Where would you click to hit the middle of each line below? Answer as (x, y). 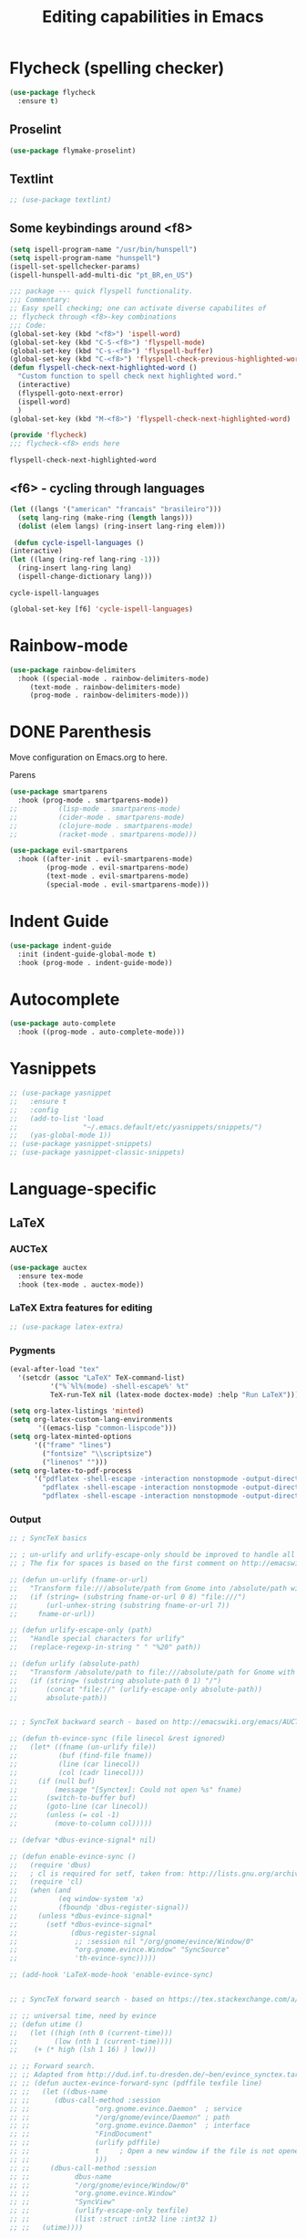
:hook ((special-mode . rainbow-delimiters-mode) (113, 678)
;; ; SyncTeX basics (49, 1539)
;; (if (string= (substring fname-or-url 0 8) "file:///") (128, 1597)
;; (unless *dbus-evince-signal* (81, 1916)
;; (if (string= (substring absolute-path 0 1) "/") (116, 1681)
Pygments (33, 1351)
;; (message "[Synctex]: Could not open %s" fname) (126, 1790)
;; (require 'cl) (46, 1882)
